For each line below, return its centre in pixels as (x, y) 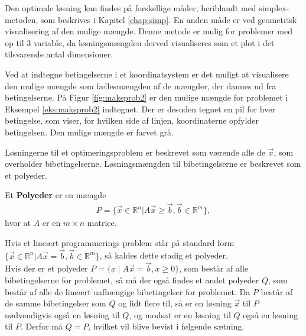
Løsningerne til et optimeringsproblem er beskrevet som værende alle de (135, 152)
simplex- (274, 8)
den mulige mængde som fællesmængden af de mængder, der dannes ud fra (141, 85)
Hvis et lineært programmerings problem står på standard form (120, 242)
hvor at (18, 223)
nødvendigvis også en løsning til (62, 314)
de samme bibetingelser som (56, 303)
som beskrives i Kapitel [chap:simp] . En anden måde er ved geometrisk (169, 19)
